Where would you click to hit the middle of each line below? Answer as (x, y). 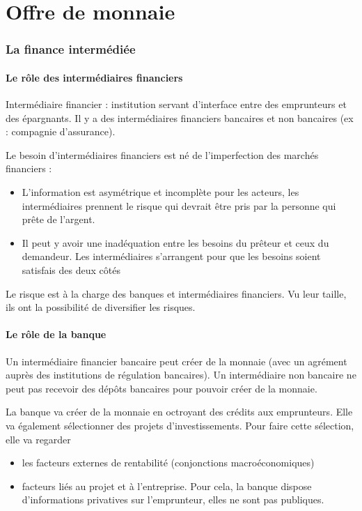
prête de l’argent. (58, 219)
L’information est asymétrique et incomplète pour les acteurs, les (160, 191)
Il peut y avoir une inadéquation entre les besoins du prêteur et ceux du (175, 242)
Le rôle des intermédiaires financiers (94, 77)
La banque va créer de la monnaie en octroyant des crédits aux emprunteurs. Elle (179, 412)
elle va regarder (38, 439)
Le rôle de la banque (56, 334)
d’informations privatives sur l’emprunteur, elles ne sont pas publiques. (173, 499)
